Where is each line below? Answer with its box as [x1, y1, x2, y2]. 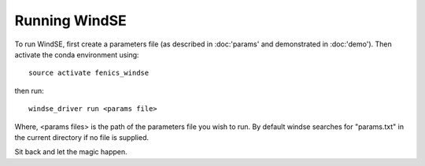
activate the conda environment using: [14, 50, 139, 59]
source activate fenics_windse [28, 68, 150, 78]
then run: [14, 86, 45, 95]
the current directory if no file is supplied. [14, 132, 150, 142]
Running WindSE [14, 12, 128, 29]
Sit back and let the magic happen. [14, 147, 128, 157]
